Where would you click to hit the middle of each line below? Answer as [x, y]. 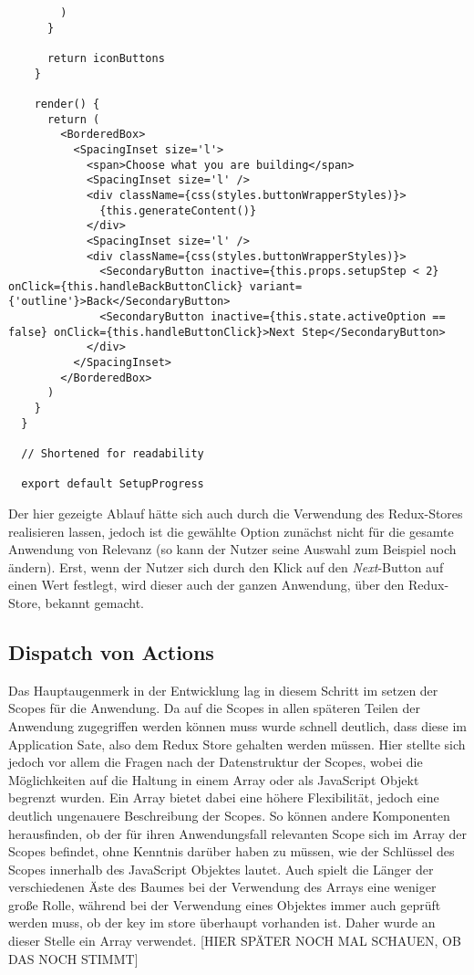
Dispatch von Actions [111, 651]
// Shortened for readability [113, 454]
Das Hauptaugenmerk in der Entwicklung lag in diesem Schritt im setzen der [223, 690]
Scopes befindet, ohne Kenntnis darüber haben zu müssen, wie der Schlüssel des [232, 851]
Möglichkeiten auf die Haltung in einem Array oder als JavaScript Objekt [214, 779]
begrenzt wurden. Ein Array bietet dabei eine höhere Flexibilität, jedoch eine [224, 797]
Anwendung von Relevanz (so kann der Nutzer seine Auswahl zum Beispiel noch [232, 549]
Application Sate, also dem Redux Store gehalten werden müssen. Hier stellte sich [237, 744]
